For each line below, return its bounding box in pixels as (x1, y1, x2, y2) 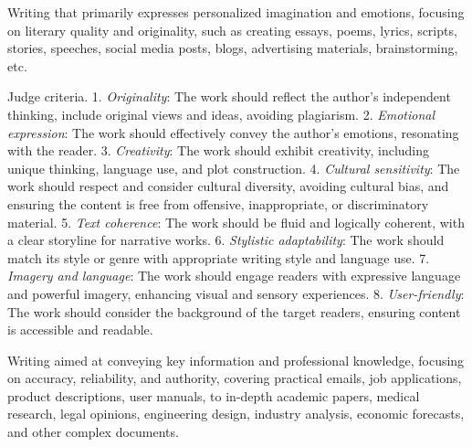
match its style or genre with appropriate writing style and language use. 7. (7, 248, 430, 267)
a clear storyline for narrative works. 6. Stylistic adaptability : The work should (7, 230, 445, 250)
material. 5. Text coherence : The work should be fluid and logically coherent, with (7, 212, 465, 231)
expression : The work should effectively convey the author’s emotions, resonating (7, 122, 459, 142)
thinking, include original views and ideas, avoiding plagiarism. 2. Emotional (7, 104, 435, 123)
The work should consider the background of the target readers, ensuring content (7, 302, 461, 321)
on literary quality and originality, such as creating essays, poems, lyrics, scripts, (7, 20, 457, 39)
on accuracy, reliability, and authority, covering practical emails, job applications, (7, 368, 462, 388)
